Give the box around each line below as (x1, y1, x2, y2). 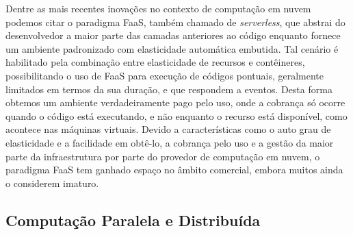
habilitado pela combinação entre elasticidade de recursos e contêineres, (5, 55, 305, 69)
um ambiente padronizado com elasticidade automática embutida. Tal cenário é (5, 41, 339, 55)
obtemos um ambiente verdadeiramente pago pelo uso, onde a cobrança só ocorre (5, 95, 345, 110)
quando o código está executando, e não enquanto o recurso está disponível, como (5, 108, 348, 123)
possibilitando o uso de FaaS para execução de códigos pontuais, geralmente (5, 68, 324, 82)
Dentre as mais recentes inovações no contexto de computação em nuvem (5, 1, 311, 15)
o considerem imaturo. (5, 175, 99, 190)
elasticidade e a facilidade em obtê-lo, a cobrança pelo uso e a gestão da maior (5, 135, 334, 149)
